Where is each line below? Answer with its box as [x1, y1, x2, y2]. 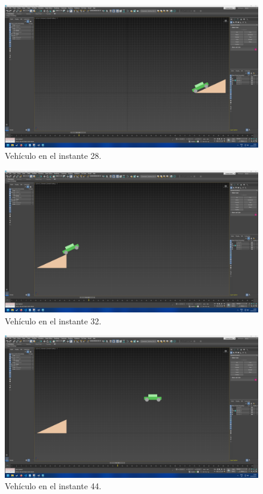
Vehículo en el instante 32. [5, 314, 102, 327]
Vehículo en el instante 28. [5, 149, 102, 162]
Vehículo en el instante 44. [5, 480, 102, 492]
